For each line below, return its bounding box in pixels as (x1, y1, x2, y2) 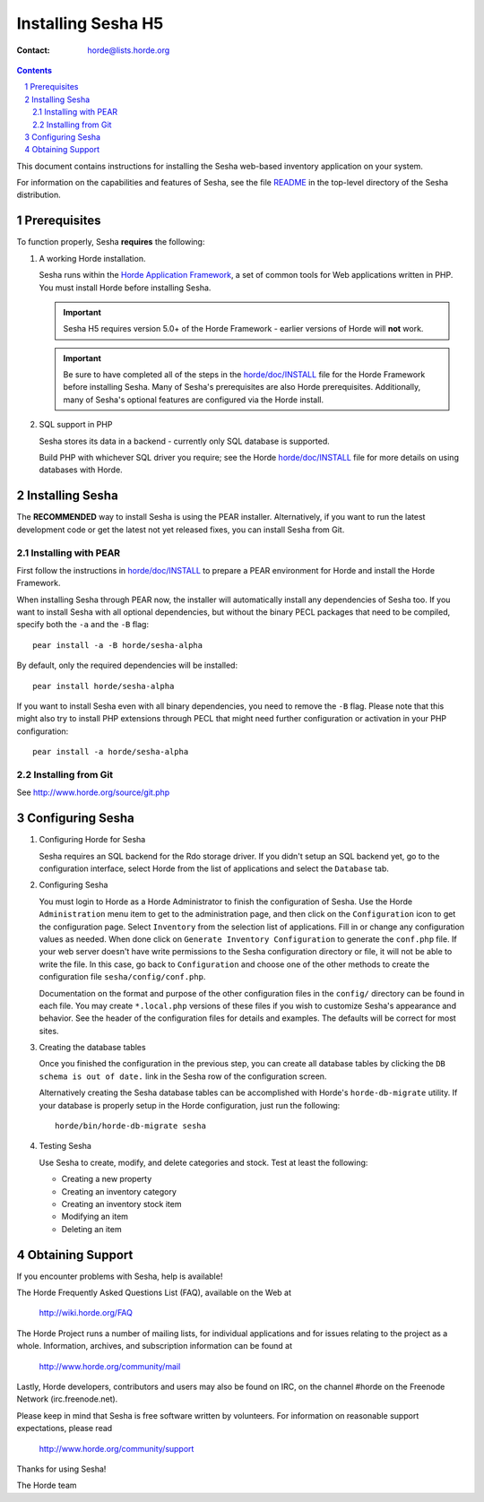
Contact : (16, 45, 51, 56)
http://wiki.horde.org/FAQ (39, 1308, 134, 1318)
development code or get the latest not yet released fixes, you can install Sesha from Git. (16, 524, 345, 535)
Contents (16, 65, 53, 75)
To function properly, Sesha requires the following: (16, 237, 205, 247)
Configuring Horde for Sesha (39, 834, 146, 845)
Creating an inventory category (61, 1186, 177, 1196)
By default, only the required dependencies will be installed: (16, 660, 238, 671)
